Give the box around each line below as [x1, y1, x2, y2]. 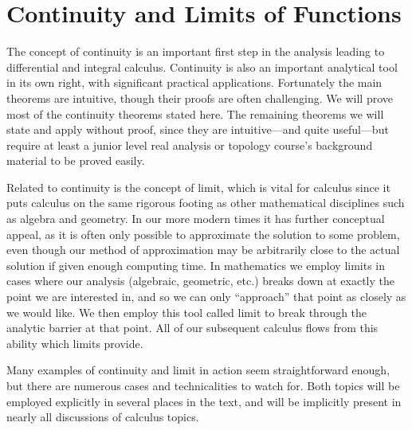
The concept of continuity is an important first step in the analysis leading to [6, 43, 385, 60]
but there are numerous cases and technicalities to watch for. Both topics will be [6, 377, 400, 393]
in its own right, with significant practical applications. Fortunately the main [6, 74, 383, 91]
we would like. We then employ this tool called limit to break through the [6, 303, 367, 320]
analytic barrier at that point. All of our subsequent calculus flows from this [6, 319, 379, 336]
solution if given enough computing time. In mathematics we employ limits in [6, 256, 386, 273]
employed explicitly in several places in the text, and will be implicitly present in [6, 393, 402, 409]
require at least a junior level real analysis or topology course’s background [6, 136, 373, 153]
